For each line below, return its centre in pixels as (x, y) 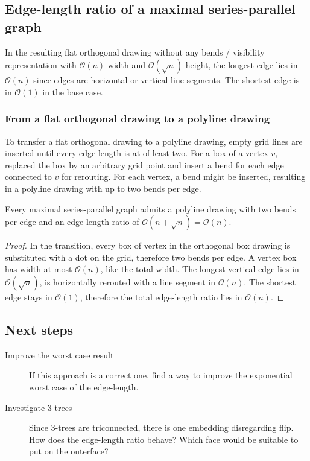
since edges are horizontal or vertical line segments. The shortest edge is (166, 80)
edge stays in (29, 297)
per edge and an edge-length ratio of (72, 222)
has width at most (39, 269)
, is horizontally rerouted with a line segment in (128, 281)
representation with (41, 65)
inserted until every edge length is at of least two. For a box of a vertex (137, 153)
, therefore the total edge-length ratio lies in (161, 297)
